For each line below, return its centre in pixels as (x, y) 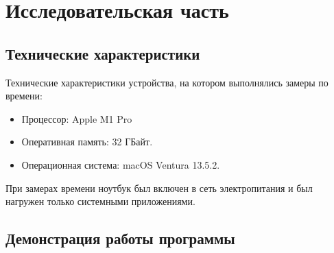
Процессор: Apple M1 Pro (77, 118)
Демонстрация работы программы (120, 238)
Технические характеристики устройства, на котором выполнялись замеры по (167, 82)
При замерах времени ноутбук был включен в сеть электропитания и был (159, 188)
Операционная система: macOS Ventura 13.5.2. (121, 164)
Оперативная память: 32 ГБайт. (87, 142)
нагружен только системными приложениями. (100, 201)
